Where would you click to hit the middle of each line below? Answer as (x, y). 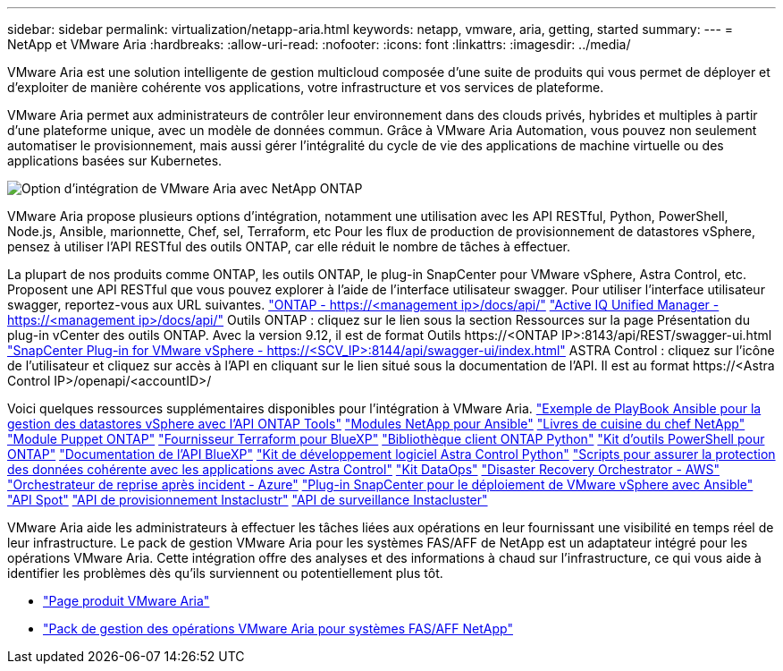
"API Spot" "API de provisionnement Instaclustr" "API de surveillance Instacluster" (248, 500)
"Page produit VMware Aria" (126, 601)
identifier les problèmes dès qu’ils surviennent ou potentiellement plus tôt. (225, 573)
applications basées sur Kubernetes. (115, 161)
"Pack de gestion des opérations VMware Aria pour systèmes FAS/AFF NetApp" (278, 629)
